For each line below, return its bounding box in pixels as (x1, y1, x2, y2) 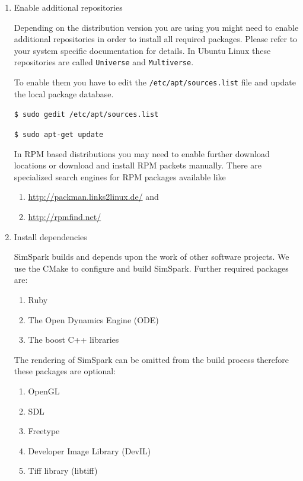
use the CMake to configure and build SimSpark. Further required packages (14, 262, 289, 274)
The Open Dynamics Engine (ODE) (28, 313, 159, 326)
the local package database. (14, 87, 114, 100)
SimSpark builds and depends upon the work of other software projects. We (14, 250, 289, 263)
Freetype (28, 425, 60, 437)
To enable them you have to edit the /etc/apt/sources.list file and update (14, 76, 296, 88)
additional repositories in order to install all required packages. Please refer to (14, 33, 298, 45)
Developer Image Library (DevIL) (28, 444, 151, 457)
